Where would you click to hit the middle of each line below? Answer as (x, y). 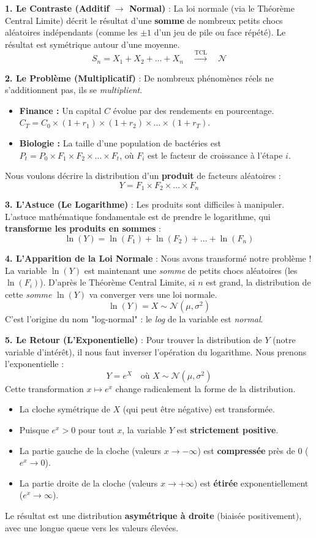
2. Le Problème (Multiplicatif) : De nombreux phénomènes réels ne (139, 78)
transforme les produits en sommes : (83, 228)
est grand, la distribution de (258, 282)
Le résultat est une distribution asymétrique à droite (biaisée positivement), (153, 515)
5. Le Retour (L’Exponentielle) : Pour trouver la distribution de (134, 339)
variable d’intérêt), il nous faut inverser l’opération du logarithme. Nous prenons (156, 351)
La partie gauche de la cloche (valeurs (90, 450)
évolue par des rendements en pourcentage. (194, 110)
